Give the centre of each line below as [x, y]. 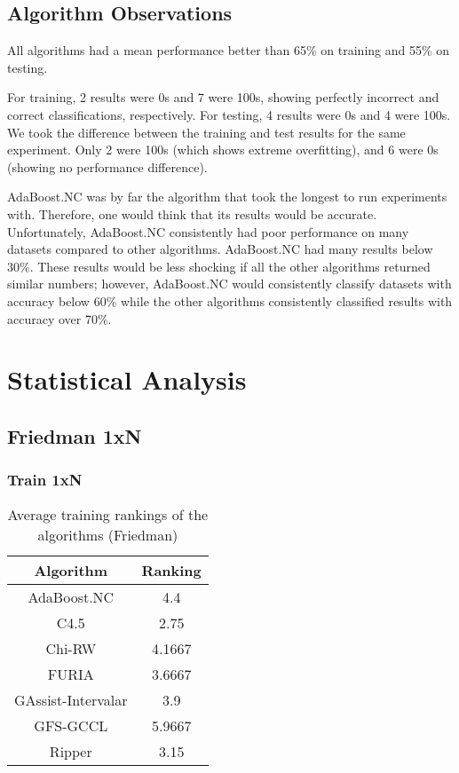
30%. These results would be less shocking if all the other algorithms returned [219, 266]
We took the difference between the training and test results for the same [206, 132]
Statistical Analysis [127, 379]
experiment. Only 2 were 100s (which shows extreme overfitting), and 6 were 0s [223, 150]
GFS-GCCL [71, 726]
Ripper [71, 752]
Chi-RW [71, 649]
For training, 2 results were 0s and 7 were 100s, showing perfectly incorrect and [223, 97]
